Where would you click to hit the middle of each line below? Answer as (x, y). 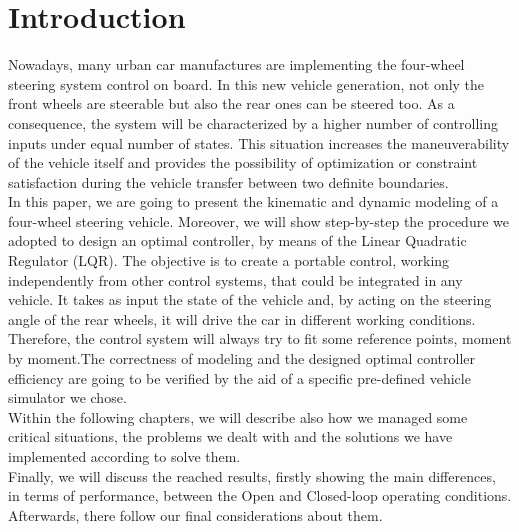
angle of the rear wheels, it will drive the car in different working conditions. (242, 318)
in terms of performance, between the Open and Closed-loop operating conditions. (260, 495)
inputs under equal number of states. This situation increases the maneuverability (259, 142)
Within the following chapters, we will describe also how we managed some (238, 416)
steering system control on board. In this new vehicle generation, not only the (246, 83)
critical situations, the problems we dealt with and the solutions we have (230, 436)
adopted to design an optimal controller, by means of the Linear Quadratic (237, 240)
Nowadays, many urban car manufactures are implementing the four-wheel (236, 64)
